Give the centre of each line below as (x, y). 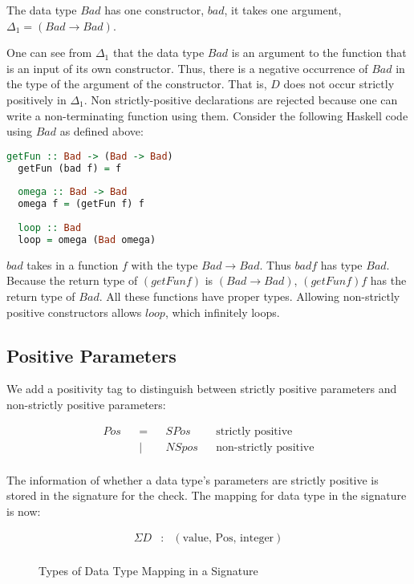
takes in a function (73, 264)
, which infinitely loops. (222, 312)
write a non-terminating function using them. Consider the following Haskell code (207, 115)
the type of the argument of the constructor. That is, (137, 84)
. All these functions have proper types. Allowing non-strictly (250, 296)
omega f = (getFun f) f (81, 204)
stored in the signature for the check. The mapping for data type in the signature (207, 495)
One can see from (49, 53)
